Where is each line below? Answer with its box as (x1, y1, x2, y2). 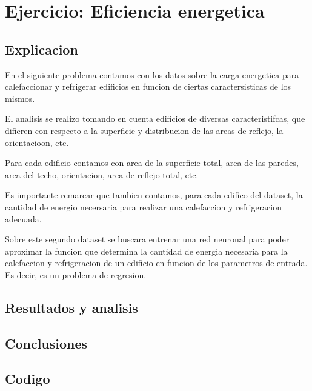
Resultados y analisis (5, 298, 138, 316)
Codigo (5, 369, 50, 388)
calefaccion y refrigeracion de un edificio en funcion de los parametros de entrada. (5, 256, 308, 269)
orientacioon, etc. (5, 136, 69, 149)
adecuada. (5, 212, 42, 225)
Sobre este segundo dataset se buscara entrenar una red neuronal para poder (5, 233, 290, 246)
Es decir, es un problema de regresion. (5, 268, 147, 281)
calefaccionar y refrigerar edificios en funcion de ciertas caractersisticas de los (5, 80, 291, 93)
